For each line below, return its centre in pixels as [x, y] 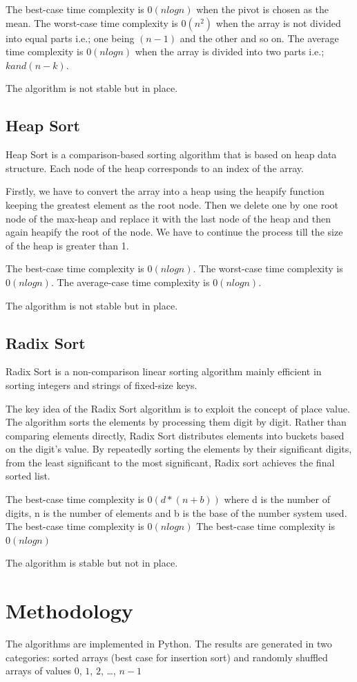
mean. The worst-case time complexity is [92, 22]
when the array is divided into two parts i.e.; [230, 51]
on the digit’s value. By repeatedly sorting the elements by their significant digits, [179, 449]
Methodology [69, 610]
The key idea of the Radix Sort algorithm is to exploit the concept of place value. [178, 408]
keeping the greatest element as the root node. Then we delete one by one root [172, 204]
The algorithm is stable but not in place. [92, 563]
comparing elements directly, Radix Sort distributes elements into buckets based [175, 435]
